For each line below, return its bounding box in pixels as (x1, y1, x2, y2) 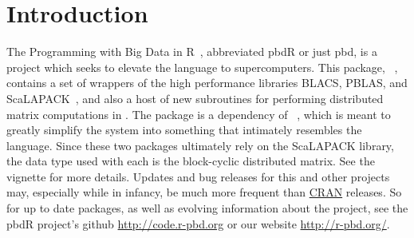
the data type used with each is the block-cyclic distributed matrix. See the (6, 153, 375, 169)
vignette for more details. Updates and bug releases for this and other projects (6, 168, 390, 184)
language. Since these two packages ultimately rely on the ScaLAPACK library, (6, 137, 394, 153)
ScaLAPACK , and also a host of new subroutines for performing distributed (6, 89, 384, 106)
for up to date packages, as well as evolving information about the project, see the (6, 200, 408, 216)
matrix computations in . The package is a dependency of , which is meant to (6, 105, 391, 122)
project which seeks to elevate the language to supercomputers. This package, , (6, 58, 398, 75)
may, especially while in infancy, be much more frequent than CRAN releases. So (6, 184, 402, 200)
